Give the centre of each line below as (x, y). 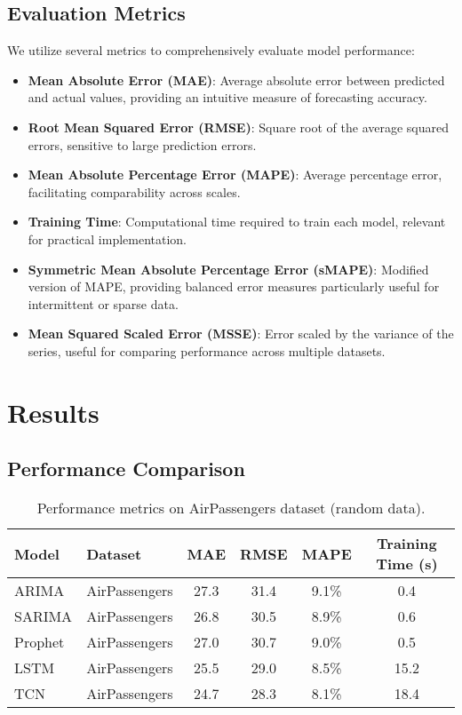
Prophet (40, 642)
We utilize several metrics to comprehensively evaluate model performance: (211, 50)
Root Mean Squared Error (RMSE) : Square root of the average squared (239, 127)
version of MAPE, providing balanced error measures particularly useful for (234, 286)
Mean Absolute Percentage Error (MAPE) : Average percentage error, (235, 175)
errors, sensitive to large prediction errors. (142, 144)
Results (53, 412)
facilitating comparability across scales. (134, 191)
